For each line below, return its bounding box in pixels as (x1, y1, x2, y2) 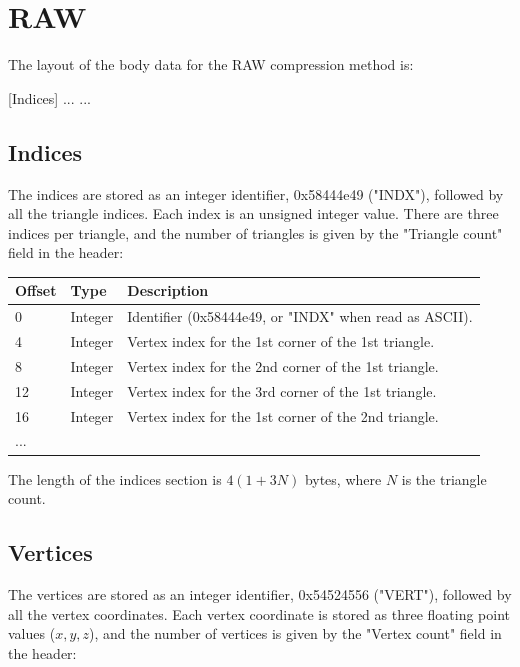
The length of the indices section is (8, 468, 222, 489)
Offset (15, 280, 57, 301)
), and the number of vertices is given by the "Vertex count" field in (89, 623, 502, 644)
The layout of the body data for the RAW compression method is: (8, 54, 414, 75)
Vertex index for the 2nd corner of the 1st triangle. (127, 355, 439, 376)
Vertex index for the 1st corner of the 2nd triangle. (127, 405, 439, 426)
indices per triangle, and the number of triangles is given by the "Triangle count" (8, 222, 503, 243)
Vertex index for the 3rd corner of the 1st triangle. (127, 380, 437, 401)
